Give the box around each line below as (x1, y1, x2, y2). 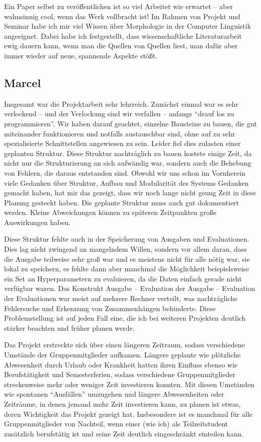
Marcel (4, 75, 41, 90)
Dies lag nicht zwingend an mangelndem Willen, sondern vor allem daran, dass (4, 244, 247, 254)
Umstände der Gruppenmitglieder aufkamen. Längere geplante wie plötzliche (4, 349, 241, 360)
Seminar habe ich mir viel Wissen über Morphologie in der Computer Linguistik (4, 21, 251, 31)
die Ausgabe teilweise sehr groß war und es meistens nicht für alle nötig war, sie (4, 253, 250, 264)
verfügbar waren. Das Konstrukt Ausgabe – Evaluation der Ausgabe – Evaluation (4, 283, 255, 293)
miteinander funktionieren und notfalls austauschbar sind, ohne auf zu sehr (4, 128, 235, 138)
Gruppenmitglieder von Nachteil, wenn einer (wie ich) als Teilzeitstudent (4, 418, 228, 429)
